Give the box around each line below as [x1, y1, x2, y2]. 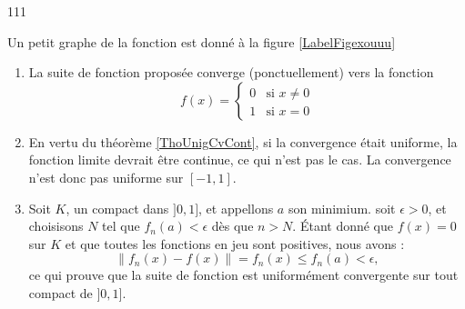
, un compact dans [66, 198, 169, 217]
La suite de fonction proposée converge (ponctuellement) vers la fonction [28, 63, 434, 82]
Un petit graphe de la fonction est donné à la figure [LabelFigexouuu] [7, 32, 396, 51]
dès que [211, 216, 254, 235]
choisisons [28, 216, 84, 235]
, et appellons [198, 198, 274, 217]
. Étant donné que [292, 216, 394, 235]
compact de [28, 283, 93, 302]
